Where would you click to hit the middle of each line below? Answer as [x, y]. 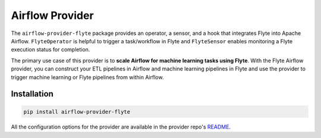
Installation [32, 94]
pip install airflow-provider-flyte [77, 112]
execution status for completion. [51, 50]
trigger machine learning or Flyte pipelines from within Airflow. [87, 77]
